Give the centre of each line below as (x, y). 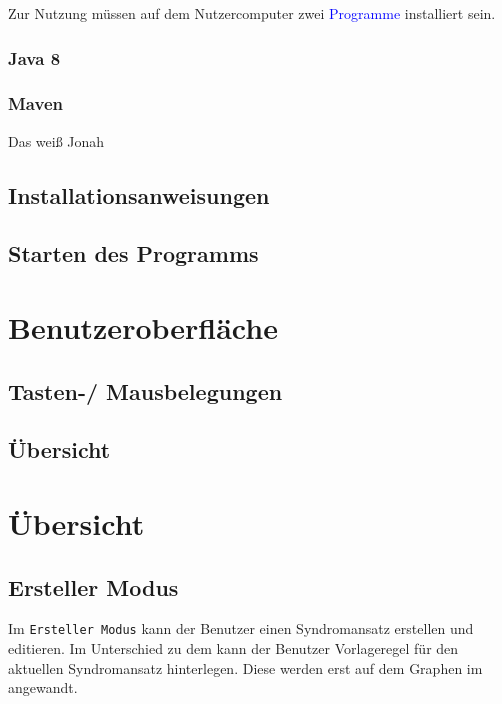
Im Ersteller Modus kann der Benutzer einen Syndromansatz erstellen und (241, 628)
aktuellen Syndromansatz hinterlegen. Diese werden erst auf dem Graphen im (245, 667)
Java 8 (34, 57)
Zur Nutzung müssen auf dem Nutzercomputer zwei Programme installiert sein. (252, 13)
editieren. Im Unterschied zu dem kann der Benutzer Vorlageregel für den (233, 647)
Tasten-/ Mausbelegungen (145, 390)
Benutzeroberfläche (143, 327)
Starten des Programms (133, 253)
